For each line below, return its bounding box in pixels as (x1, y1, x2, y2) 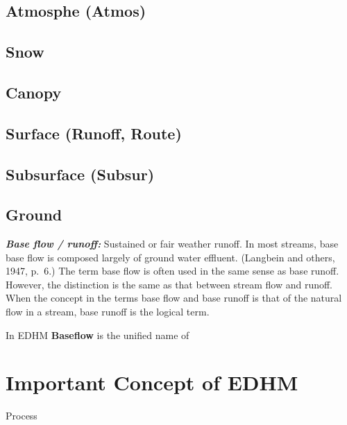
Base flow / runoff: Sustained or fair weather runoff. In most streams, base (6, 236, 339, 251)
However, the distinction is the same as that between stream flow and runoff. (6, 277, 333, 291)
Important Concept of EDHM (6, 368, 298, 397)
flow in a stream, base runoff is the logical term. (6, 304, 210, 319)
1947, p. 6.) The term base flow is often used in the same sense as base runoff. (6, 263, 339, 278)
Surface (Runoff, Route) (6, 122, 182, 144)
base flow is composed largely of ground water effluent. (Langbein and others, (6, 250, 335, 264)
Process (6, 408, 37, 423)
